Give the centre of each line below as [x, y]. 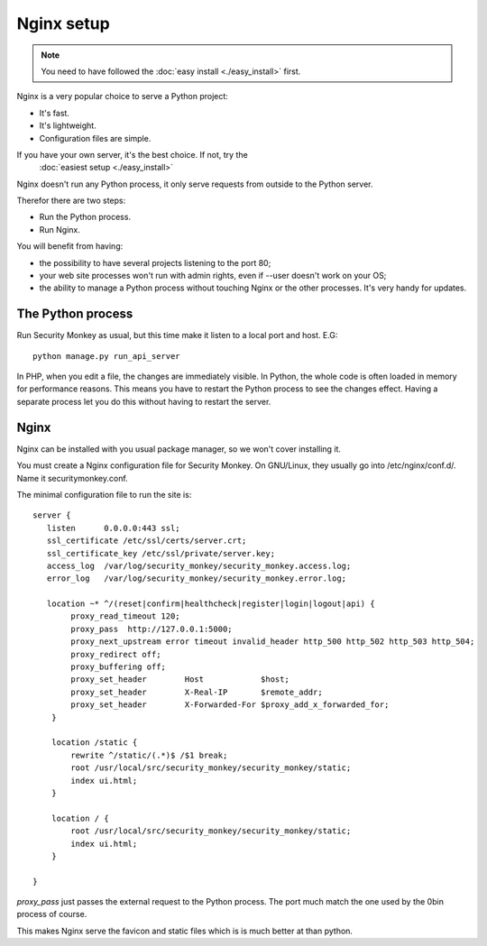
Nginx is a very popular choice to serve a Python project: [123, 96]
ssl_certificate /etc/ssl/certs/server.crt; [147, 541]
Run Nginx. [60, 229]
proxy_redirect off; [116, 654]
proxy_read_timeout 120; [125, 616]
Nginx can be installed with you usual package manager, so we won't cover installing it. [179, 449]
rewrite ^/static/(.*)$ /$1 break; [149, 755]
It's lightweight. [68, 125]
